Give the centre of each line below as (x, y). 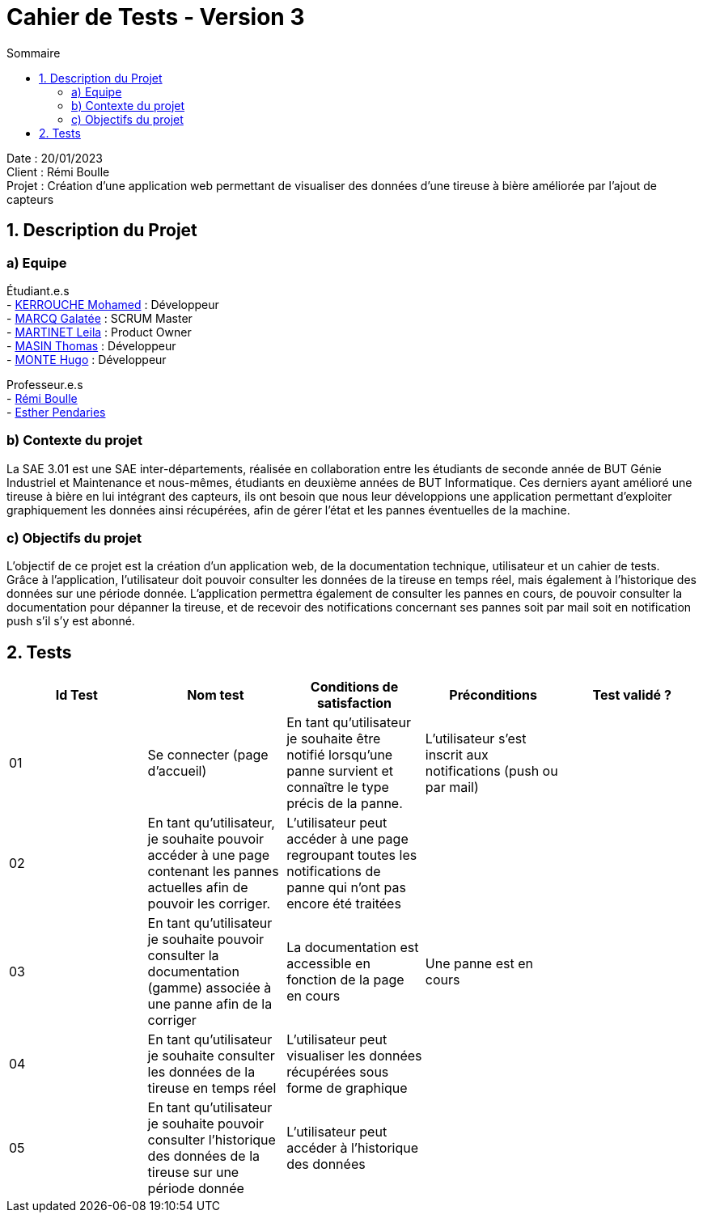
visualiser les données (354, 1056)
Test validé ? (632, 695)
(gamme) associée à (210, 988)
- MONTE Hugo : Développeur (87, 359)
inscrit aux (457, 755)
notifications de (334, 872)
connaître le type (338, 787)
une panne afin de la (210, 1004)
